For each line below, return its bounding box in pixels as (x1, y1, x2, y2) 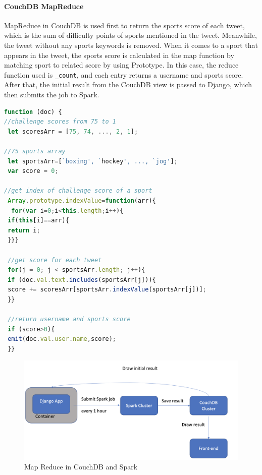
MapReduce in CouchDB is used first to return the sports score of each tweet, (4, 20, 245, 30)
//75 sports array (4, 147, 66, 155)
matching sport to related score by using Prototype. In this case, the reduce (4, 60, 239, 70)
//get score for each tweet (8, 256, 102, 264)
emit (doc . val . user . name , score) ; (8, 335, 117, 343)
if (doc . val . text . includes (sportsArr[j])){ (8, 276, 156, 283)
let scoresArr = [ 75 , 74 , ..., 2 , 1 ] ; (8, 128, 138, 135)
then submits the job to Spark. (4, 89, 99, 100)
